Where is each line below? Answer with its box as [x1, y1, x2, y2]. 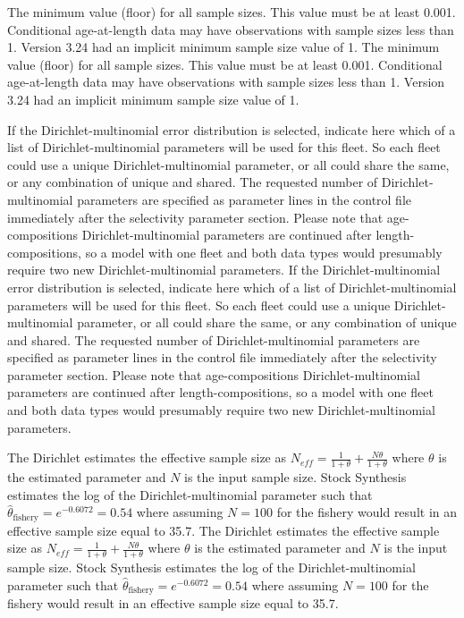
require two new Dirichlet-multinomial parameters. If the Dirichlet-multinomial [7, 260, 441, 279]
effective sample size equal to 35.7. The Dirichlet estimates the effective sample [7, 521, 440, 539]
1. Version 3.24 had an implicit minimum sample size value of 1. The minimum [7, 38, 440, 56]
